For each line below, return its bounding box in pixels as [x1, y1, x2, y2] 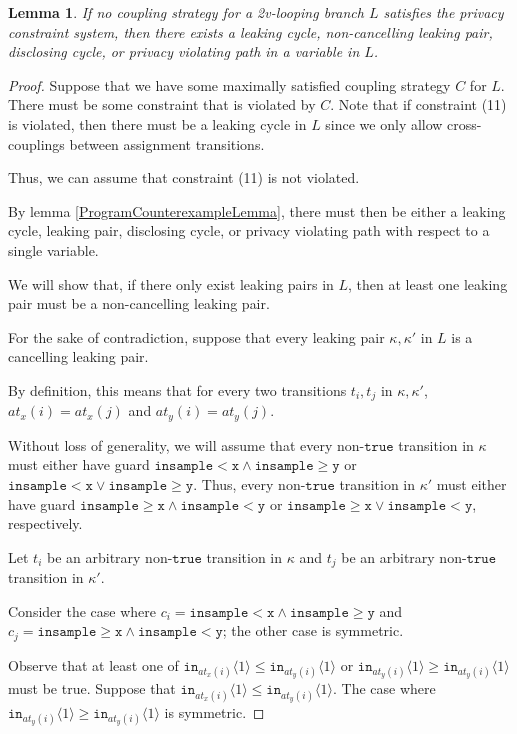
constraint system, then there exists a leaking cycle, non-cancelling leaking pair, [8, 21, 493, 42]
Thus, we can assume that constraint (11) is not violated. [8, 167, 360, 188]
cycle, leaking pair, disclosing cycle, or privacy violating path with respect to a [8, 220, 490, 241]
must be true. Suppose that [8, 678, 176, 699]
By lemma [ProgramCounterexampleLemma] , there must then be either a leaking [8, 200, 506, 221]
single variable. [8, 239, 99, 260]
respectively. [8, 513, 83, 534]
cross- [447, 113, 482, 134]
